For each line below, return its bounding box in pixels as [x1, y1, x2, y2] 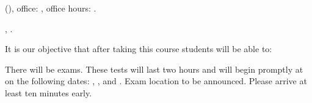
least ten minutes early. [5, 86, 92, 99]
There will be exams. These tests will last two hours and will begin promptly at [5, 62, 303, 75]
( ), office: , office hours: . [5, 2, 96, 14]
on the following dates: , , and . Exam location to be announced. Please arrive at [5, 75, 307, 87]
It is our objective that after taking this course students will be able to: [5, 42, 272, 55]
